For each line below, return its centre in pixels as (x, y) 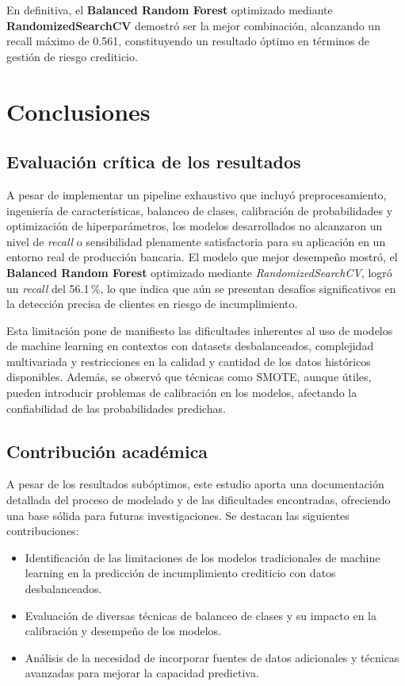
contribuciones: (43, 531)
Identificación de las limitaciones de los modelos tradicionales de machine (202, 557)
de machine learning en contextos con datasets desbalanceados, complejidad (190, 346)
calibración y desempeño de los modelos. (123, 631)
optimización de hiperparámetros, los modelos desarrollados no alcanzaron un (195, 226)
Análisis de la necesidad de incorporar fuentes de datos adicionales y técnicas (212, 657)
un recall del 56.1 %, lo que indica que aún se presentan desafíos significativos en (201, 288)
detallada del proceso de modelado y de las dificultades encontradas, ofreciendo (199, 500)
